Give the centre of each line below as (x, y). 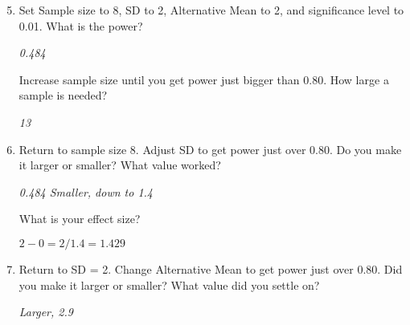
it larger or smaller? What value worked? (120, 165)
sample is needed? (63, 95)
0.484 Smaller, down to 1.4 (86, 191)
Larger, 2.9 (46, 312)
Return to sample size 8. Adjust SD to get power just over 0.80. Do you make (210, 149)
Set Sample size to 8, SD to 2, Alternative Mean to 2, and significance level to (211, 10)
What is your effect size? (80, 219)
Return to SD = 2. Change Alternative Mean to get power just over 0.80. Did (211, 268)
